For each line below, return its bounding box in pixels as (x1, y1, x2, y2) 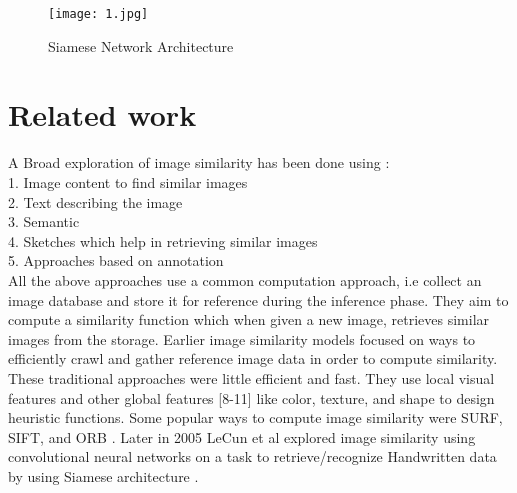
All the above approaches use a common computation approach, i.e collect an (8, 269, 482, 290)
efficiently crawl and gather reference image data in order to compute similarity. (8, 348, 498, 369)
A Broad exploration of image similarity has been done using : (8, 152, 390, 173)
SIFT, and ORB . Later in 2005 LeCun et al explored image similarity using (8, 426, 476, 447)
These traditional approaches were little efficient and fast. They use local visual (8, 367, 495, 388)
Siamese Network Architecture (48, 35, 234, 56)
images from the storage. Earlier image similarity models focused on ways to (8, 328, 476, 349)
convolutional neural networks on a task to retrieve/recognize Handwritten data (8, 446, 497, 467)
